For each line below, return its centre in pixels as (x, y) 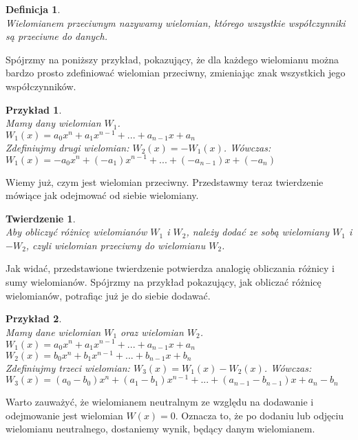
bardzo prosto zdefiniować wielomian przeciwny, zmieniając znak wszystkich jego (176, 73)
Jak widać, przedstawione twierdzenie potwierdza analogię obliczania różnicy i (170, 268)
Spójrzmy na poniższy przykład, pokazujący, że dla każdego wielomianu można (172, 59)
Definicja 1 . (33, 9)
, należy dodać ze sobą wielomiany (257, 232)
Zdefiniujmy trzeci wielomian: (68, 367)
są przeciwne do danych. (56, 36)
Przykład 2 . (34, 318)
